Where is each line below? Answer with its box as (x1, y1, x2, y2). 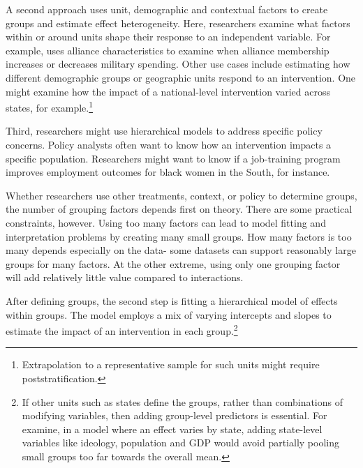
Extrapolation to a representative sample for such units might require (22, 357, 320, 372)
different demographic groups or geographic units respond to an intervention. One (6, 70, 356, 84)
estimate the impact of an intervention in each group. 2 (6, 322, 238, 338)
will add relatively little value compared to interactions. (6, 270, 244, 285)
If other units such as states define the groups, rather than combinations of (22, 394, 343, 409)
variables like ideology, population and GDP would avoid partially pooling (22, 435, 339, 450)
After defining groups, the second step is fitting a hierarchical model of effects (6, 293, 338, 308)
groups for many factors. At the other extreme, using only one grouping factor (6, 256, 341, 271)
